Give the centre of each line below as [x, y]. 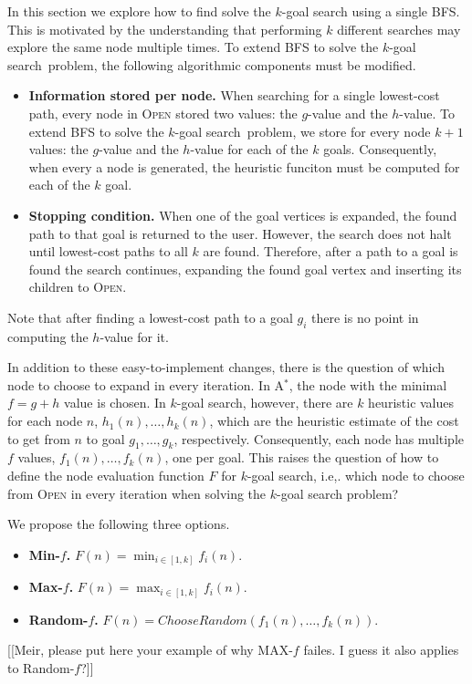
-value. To [427, 113]
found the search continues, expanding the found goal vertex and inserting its [245, 269]
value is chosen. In [115, 403]
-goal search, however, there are [265, 403]
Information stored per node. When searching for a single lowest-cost [234, 95]
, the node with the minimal [368, 384]
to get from [39, 438]
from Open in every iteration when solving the [137, 493]
